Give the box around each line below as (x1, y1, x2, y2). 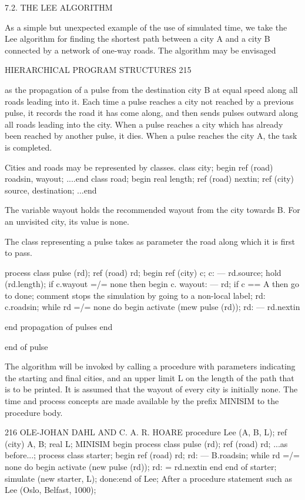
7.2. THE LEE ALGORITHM (5, 1, 113, 13)
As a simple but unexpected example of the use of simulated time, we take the (5, 21, 287, 33)
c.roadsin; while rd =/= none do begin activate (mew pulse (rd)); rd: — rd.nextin (5, 301, 300, 313)
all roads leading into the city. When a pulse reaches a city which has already (5, 118, 283, 130)
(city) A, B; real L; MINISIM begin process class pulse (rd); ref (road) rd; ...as (5, 437, 288, 449)
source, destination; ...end (5, 184, 97, 196)
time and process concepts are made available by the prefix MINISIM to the (5, 395, 279, 407)
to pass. (5, 246, 32, 259)
